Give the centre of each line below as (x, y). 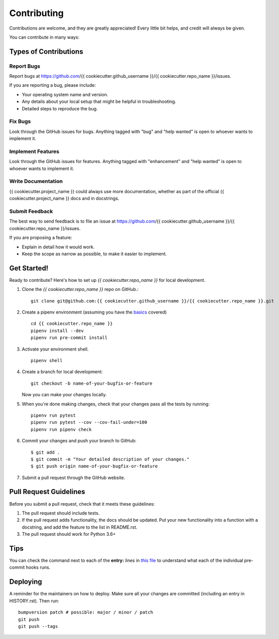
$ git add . (45, 452)
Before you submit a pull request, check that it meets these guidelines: (82, 504)
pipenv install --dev (57, 331)
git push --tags (38, 626)
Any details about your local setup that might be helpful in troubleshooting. (99, 102)
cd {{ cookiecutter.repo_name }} (72, 324)
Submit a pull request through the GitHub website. (74, 477)
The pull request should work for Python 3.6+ (69, 534)
